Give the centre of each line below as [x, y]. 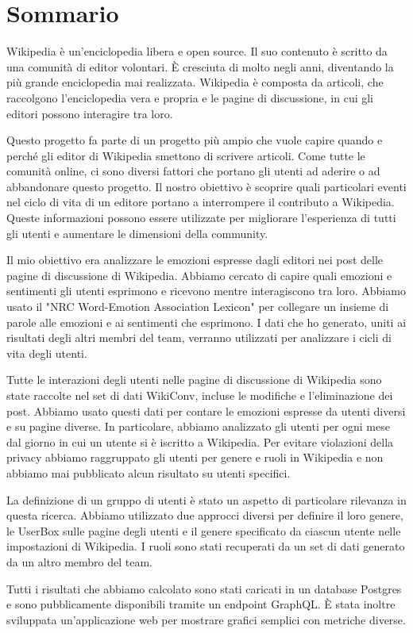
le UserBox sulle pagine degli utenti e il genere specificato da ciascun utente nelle [204, 530]
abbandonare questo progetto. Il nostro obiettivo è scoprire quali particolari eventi [206, 186]
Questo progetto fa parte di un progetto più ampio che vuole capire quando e [195, 140]
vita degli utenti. [47, 353]
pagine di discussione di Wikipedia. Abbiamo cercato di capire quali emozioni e [199, 275]
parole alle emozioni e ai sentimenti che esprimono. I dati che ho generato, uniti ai [206, 322]
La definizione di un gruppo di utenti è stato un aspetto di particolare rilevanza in [206, 499]
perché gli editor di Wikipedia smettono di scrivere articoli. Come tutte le [186, 155]
